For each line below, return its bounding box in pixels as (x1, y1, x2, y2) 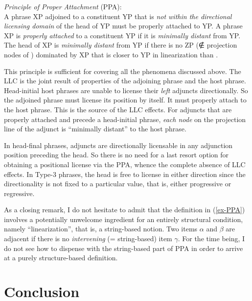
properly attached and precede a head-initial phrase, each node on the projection (4, 114, 246, 124)
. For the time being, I (178, 233, 245, 244)
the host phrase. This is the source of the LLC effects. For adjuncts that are (4, 104, 232, 114)
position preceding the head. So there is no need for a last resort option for (4, 150, 229, 160)
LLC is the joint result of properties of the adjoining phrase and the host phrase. (4, 75, 246, 86)
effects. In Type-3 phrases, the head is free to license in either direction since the (4, 169, 246, 179)
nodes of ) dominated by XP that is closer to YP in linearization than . (4, 49, 218, 59)
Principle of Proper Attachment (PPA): (4, 1, 122, 11)
